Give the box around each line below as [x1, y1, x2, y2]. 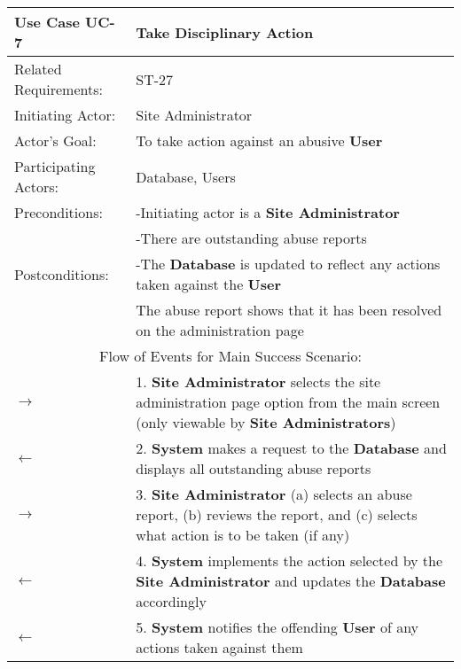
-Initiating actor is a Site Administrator [136, 202, 400, 222]
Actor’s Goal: [14, 130, 97, 151]
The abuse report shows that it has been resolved [136, 299, 442, 320]
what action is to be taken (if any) [136, 525, 350, 545]
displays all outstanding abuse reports [136, 458, 371, 478]
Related [14, 58, 62, 79]
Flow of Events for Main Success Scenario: [99, 346, 362, 366]
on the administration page [136, 320, 304, 340]
